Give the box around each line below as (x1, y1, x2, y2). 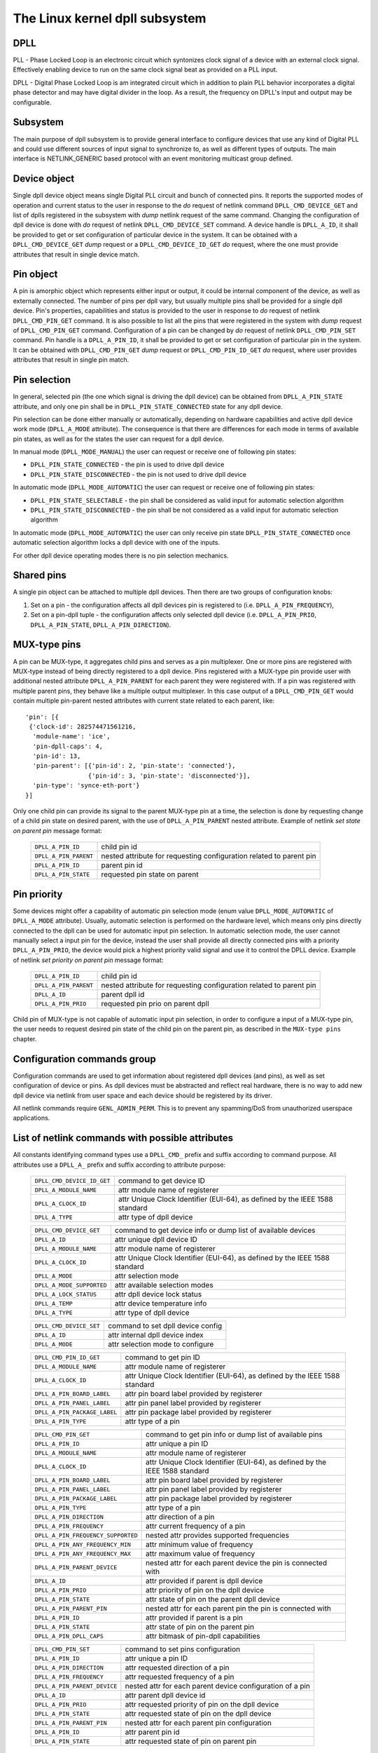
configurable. (13, 98, 52, 107)
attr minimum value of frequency (146, 1540, 253, 1549)
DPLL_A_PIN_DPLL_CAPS (34, 1632, 104, 1640)
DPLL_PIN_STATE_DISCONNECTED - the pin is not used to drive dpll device (30, 470, 246, 478)
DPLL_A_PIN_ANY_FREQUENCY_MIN (34, 1541, 131, 1548)
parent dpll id (101, 989, 145, 999)
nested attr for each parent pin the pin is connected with (146, 1604, 332, 1613)
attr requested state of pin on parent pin (125, 1736, 257, 1746)
